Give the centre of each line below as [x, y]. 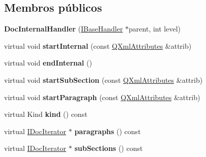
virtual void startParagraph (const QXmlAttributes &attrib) [102, 97]
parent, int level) [155, 29]
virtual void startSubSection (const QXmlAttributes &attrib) [104, 80]
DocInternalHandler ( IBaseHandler [64, 29]
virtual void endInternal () [48, 63]
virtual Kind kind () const [46, 114]
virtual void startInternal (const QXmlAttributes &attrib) [98, 45]
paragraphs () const [108, 131]
